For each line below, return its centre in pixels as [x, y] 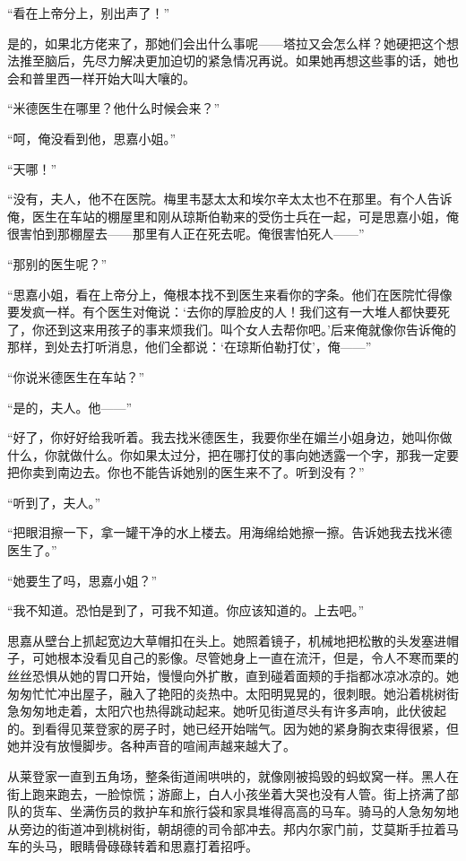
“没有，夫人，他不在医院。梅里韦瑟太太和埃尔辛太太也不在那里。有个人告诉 [230, 199]
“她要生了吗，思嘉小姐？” [82, 580]
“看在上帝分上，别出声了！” [89, 13]
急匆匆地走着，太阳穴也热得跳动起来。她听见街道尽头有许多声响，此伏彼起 [227, 711]
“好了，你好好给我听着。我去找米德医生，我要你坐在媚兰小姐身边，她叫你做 [230, 437]
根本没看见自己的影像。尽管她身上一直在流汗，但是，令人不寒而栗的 [258, 658]
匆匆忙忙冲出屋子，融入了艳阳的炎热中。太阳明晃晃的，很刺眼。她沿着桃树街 [233, 693]
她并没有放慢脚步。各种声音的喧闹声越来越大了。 [151, 746]
